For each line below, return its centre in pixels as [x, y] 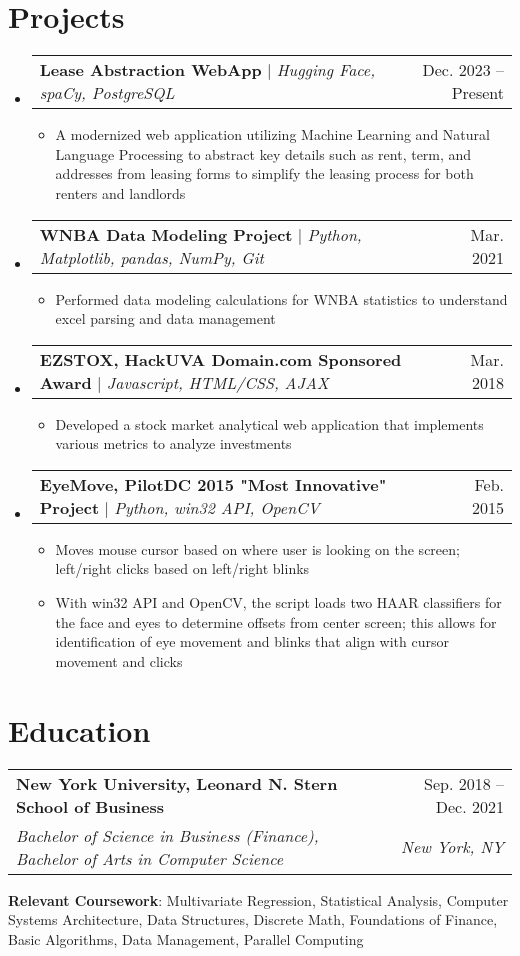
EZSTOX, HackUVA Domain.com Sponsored [220, 359]
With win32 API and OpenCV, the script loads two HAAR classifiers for [278, 602]
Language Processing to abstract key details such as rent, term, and [263, 153]
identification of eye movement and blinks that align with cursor [252, 641]
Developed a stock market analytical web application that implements [269, 423]
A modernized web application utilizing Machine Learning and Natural [272, 134]
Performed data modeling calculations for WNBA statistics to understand [281, 298]
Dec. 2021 [469, 806]
